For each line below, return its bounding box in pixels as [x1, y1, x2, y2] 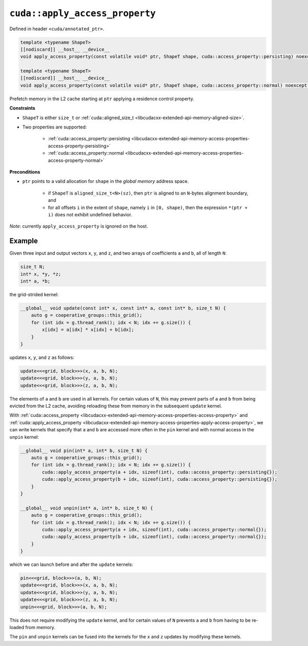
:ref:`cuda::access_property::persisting [48, 136, 130, 142]
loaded [9, 624, 25, 630]
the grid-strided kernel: [9, 291, 59, 297]
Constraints [9, 105, 35, 111]
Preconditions [9, 168, 41, 175]
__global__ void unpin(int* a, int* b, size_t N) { [20, 505, 153, 511]
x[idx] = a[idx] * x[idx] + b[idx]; [42, 327, 134, 333]
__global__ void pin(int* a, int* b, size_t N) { [20, 447, 148, 453]
